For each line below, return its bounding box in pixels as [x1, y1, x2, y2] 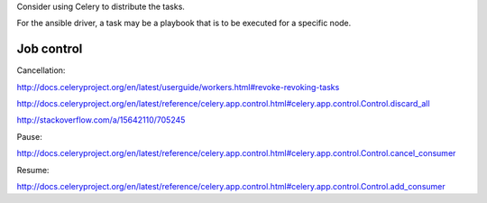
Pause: [16, 131, 42, 142]
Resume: [16, 164, 50, 175]
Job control [16, 42, 83, 57]
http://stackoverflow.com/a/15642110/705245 [16, 115, 186, 125]
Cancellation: [16, 65, 66, 76]
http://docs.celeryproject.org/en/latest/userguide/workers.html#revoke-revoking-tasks [16, 81, 340, 92]
